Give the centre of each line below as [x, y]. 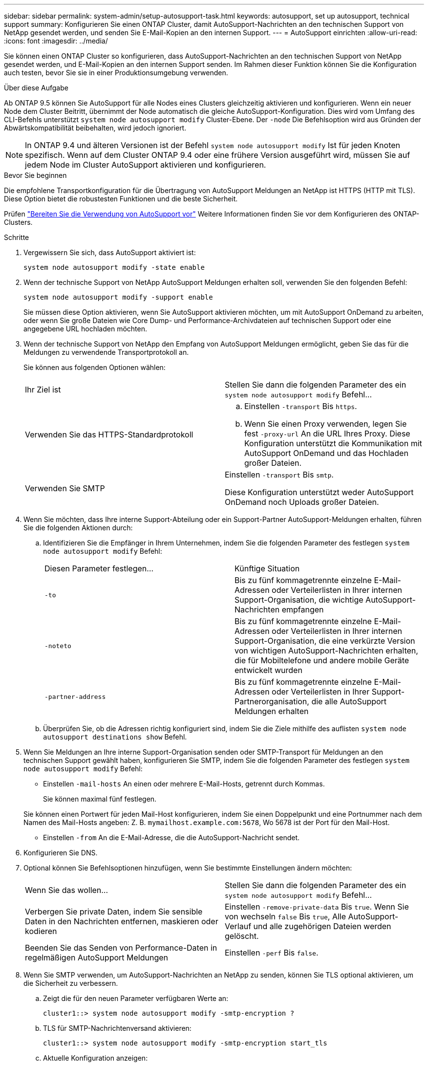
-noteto [58, 646]
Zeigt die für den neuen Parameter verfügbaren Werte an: [136, 998]
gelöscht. [242, 936]
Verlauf [238, 926]
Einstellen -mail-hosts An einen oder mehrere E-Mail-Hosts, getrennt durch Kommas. [184, 784]
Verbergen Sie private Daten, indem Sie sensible [114, 912]
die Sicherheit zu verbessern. [71, 983]
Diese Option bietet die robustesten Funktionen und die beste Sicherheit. [121, 199]
